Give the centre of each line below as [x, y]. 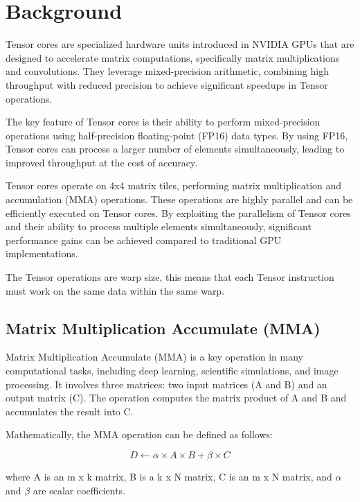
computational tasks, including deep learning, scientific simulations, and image [172, 371]
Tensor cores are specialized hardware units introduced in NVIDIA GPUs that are [180, 44]
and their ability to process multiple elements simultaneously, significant [159, 226]
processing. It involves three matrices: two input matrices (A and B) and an [166, 384]
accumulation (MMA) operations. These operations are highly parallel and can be [179, 199]
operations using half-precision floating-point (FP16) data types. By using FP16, [177, 135]
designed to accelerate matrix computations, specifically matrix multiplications [173, 57]
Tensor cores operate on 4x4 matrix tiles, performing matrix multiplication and [174, 185]
